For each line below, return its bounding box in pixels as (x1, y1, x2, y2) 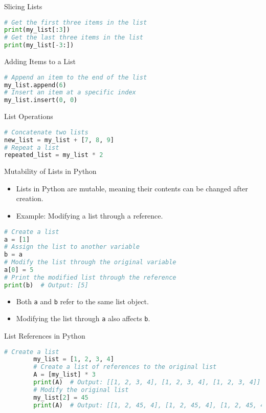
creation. (16, 193, 43, 204)
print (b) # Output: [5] (4, 281, 88, 289)
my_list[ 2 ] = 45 (33, 394, 88, 401)
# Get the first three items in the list (4, 18, 147, 26)
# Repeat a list (4, 144, 59, 151)
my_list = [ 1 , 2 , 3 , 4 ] (33, 356, 114, 363)
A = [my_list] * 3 (33, 371, 96, 379)
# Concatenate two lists (4, 128, 88, 136)
